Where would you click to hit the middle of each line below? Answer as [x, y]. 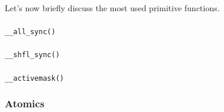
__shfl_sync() [33, 55]
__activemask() [35, 78]
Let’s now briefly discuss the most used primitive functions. [112, 8]
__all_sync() [30, 32]
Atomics [25, 103]
